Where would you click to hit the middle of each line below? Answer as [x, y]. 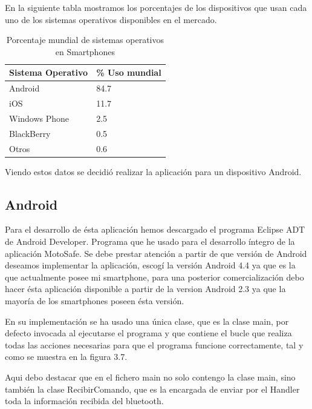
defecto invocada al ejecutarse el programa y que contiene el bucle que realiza [148, 333]
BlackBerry [30, 133]
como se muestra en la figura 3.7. [66, 357]
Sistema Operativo [49, 72]
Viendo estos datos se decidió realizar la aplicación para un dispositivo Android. [153, 171]
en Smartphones [85, 51]
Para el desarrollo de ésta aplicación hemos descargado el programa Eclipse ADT [155, 229]
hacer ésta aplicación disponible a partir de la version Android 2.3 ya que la [145, 289]
